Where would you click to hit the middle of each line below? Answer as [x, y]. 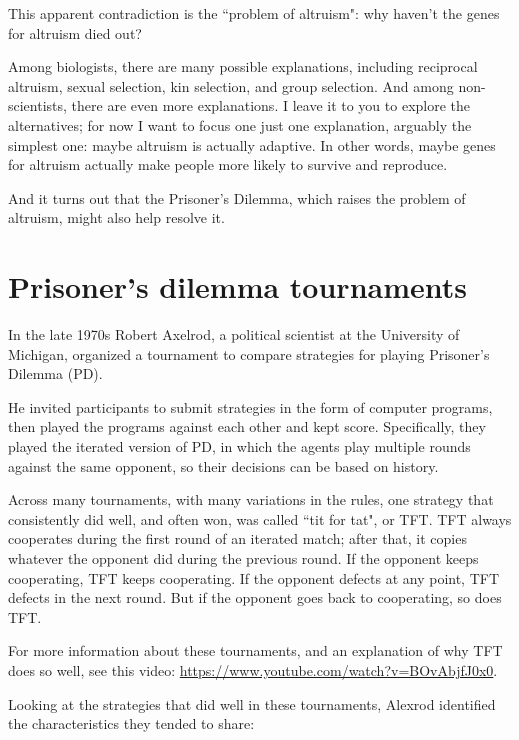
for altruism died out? [75, 32]
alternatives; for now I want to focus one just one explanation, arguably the [240, 124]
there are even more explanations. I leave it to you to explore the [271, 105]
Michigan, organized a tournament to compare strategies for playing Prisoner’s [249, 353]
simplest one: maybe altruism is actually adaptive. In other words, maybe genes [252, 144]
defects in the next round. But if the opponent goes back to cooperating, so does [255, 597]
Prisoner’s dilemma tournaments [237, 286]
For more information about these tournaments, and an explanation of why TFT [255, 650]
